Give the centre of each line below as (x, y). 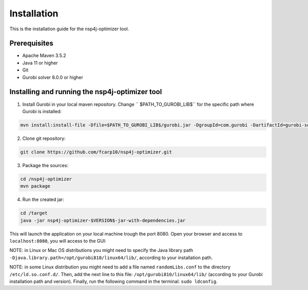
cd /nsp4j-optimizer (46, 179)
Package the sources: (45, 165)
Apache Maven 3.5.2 (44, 56)
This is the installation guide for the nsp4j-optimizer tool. (69, 29)
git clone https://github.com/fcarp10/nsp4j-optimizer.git (96, 152)
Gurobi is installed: (42, 111)
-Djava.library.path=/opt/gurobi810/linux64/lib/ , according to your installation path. (111, 258)
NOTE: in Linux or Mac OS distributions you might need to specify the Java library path (101, 250)
